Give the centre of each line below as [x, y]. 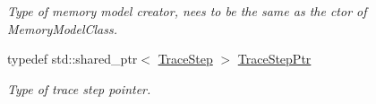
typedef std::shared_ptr [73, 59]
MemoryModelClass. [63, 28]
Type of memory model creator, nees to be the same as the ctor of [187, 11]
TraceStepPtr [274, 59]
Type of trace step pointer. [79, 88]
